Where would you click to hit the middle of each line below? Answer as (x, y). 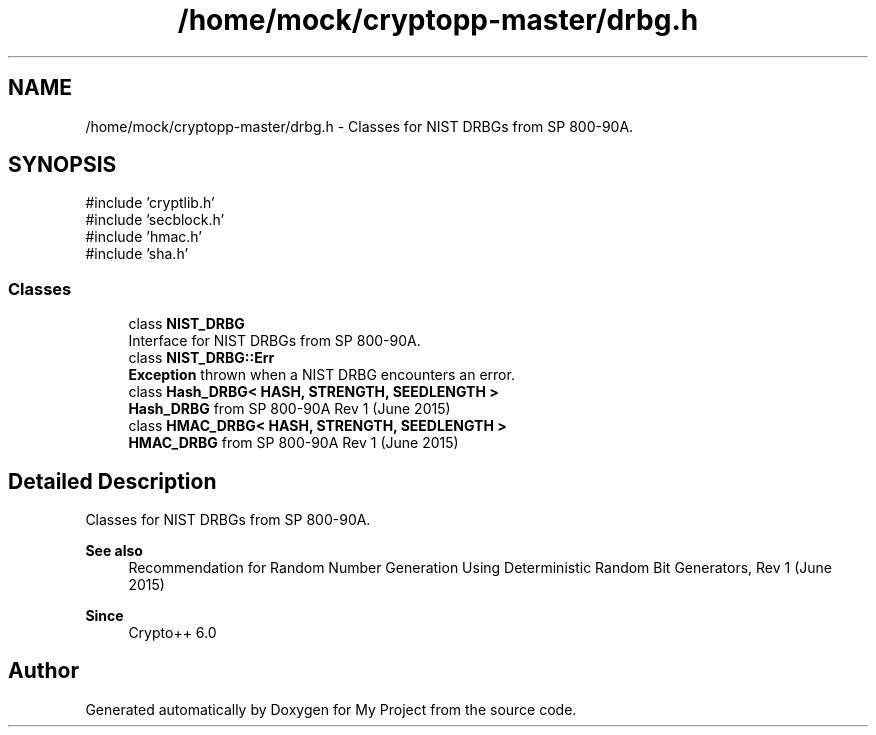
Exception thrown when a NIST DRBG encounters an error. (321, 375)
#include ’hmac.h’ (143, 237)
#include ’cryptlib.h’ (150, 203)
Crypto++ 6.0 (172, 633)
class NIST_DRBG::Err (201, 358)
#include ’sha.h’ (137, 254)
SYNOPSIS (62, 165)
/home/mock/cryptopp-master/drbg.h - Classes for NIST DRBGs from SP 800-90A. (359, 126)
